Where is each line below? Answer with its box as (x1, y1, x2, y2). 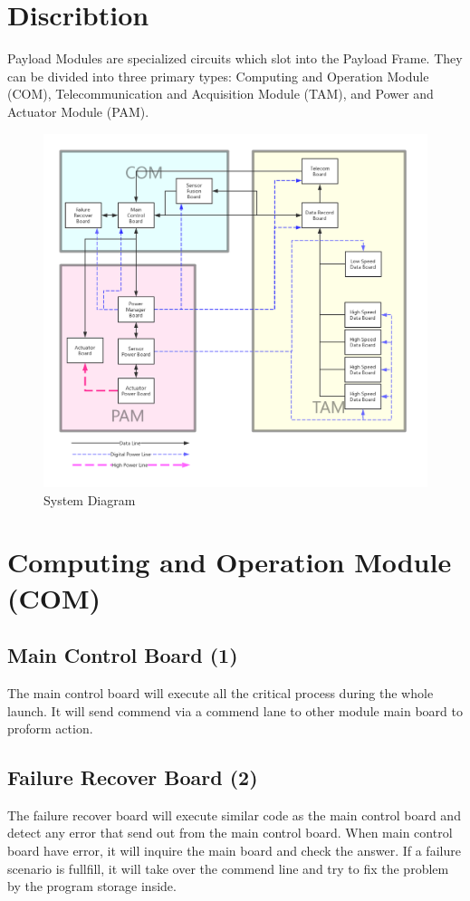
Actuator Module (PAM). (7, 101, 149, 120)
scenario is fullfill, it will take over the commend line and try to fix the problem (7, 858, 449, 877)
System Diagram (43, 490, 136, 509)
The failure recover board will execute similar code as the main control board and (7, 805, 461, 824)
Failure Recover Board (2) (7, 763, 258, 791)
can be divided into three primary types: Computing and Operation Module (7, 66, 429, 85)
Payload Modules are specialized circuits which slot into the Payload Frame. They (7, 49, 463, 68)
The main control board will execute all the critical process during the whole (7, 683, 434, 702)
